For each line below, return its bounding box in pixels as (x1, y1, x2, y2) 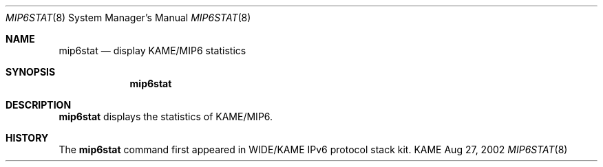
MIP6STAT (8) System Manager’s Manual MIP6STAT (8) (6, 12, 251, 23)
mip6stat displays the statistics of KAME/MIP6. (59, 111, 273, 122)
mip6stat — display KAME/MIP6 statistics (59, 45, 246, 56)
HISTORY (6, 132, 49, 144)
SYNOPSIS (6, 66, 56, 78)
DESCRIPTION (6, 99, 72, 111)
